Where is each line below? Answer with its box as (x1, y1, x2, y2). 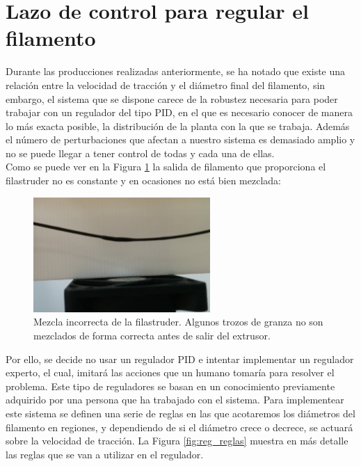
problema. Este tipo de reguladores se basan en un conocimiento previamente (6, 378, 335, 393)
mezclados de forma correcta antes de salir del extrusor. (33, 328, 271, 343)
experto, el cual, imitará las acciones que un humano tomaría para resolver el (6, 365, 335, 380)
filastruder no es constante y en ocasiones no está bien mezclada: (6, 173, 281, 188)
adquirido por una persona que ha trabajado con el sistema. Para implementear (6, 392, 344, 407)
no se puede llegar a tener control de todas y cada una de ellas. (6, 145, 275, 160)
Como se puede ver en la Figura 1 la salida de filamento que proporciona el (6, 159, 326, 174)
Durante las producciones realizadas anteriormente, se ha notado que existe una (6, 64, 346, 79)
